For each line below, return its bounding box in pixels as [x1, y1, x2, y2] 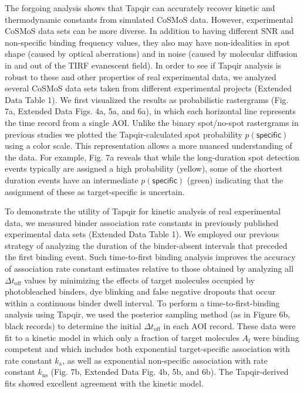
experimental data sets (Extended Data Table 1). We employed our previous [5, 228, 279, 240]
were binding [253, 331, 299, 343]
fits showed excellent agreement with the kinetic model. [5, 377, 204, 389]
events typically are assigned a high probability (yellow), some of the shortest [5, 162, 283, 175]
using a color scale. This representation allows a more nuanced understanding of [5, 139, 292, 152]
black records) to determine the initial [5, 320, 141, 332]
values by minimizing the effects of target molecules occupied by [24, 274, 255, 286]
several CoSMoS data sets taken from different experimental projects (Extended [5, 82, 292, 94]
